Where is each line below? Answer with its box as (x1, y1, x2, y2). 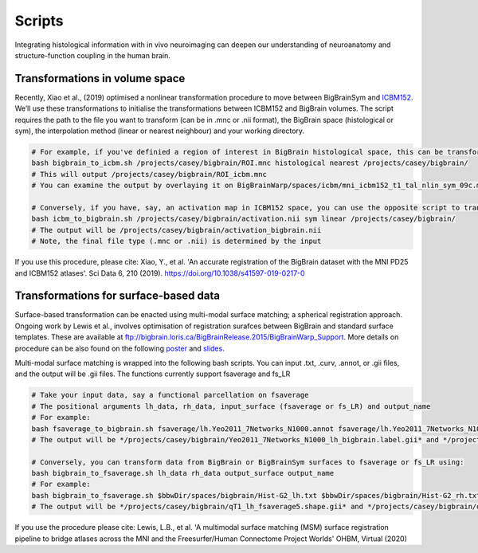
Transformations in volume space (14, 72, 186, 85)
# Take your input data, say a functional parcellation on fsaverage (31, 390, 309, 400)
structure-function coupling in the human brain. (14, 50, 170, 60)
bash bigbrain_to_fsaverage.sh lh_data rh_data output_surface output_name (31, 469, 335, 478)
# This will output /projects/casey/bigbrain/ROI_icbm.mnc (31, 170, 267, 178)
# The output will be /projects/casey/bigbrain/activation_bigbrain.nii (31, 226, 322, 234)
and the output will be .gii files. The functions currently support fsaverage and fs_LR (14, 369, 291, 378)
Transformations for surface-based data (14, 289, 221, 303)
